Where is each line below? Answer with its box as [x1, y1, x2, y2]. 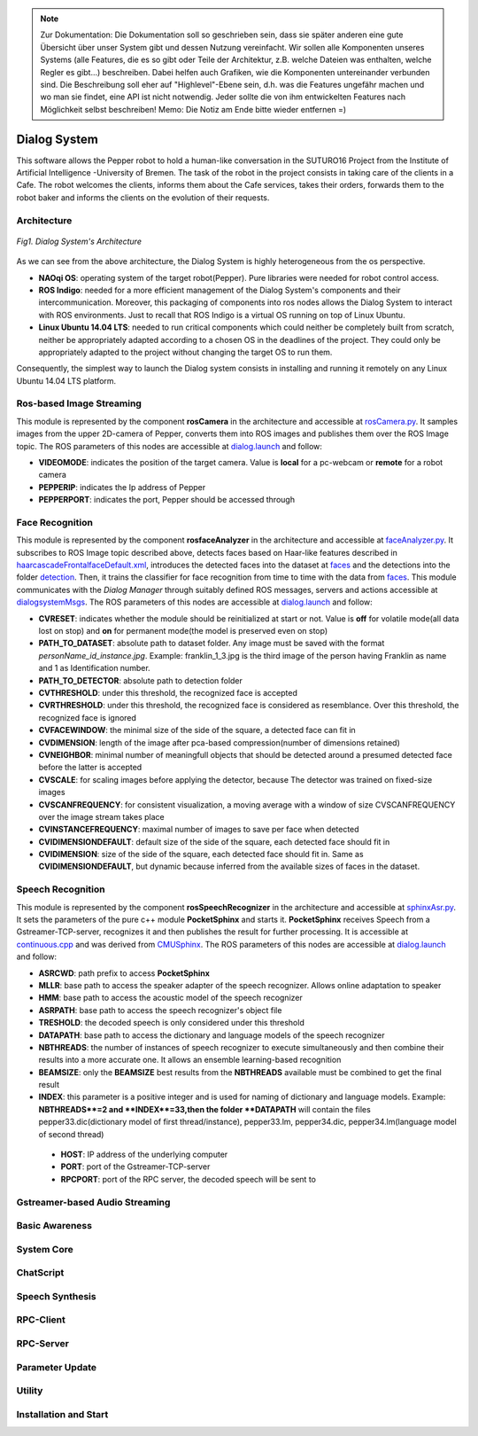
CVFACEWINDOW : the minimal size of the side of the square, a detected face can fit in [38, 725, 356, 736]
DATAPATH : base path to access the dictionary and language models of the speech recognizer [38, 1029, 385, 1041]
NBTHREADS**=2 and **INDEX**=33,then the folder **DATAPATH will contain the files [38, 1104, 371, 1114]
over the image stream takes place [38, 811, 165, 822]
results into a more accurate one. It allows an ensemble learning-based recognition [38, 1055, 342, 1065]
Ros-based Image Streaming [16, 397, 142, 410]
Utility [16, 1385, 43, 1397]
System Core [16, 1243, 74, 1255]
